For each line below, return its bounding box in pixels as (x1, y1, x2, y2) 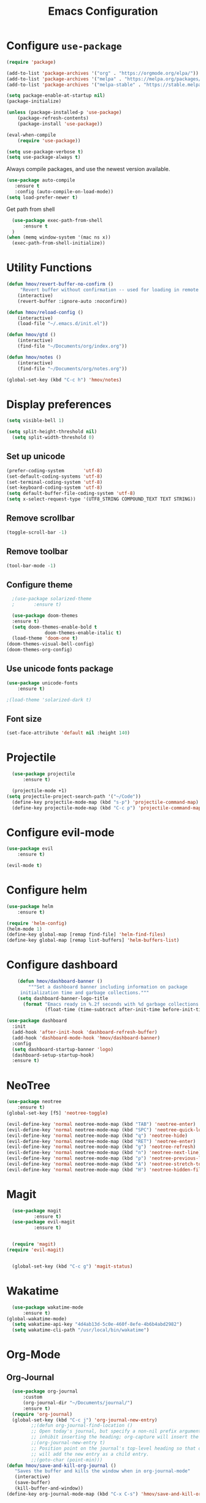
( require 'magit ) (12, 1241, 56, 1247)
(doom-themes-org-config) (6, 647, 72, 653)
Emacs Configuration (48, 4, 158, 18)
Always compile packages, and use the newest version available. (6, 166, 170, 173)
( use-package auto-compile (6, 177, 75, 183)
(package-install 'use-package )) (17, 121, 103, 127)
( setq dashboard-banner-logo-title (17, 995, 109, 1001)
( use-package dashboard (6, 1018, 67, 1024)
